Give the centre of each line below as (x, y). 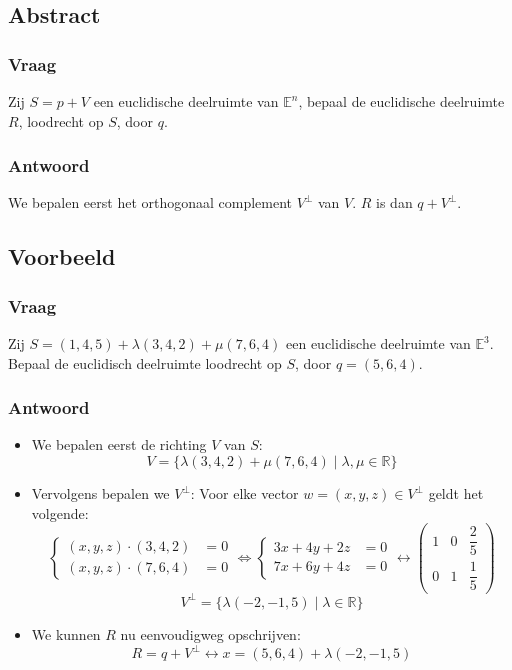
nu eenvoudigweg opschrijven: (210, 633)
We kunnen (66, 633)
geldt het (456, 493)
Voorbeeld (62, 256)
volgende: (60, 512)
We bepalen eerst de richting (119, 444)
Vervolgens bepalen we (100, 493)
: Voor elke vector (244, 493)
